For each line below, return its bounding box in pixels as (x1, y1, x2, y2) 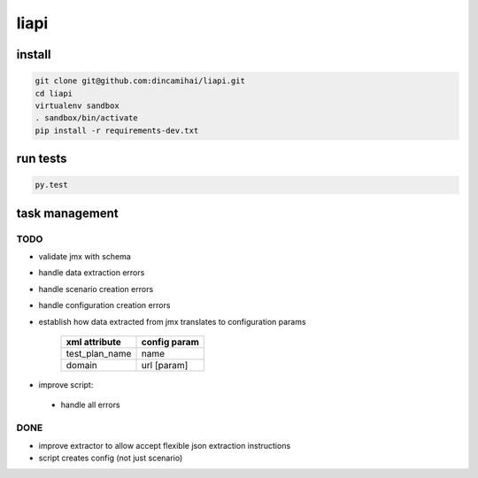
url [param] (141, 359, 189, 372)
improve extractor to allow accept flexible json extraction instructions (38, 440, 291, 451)
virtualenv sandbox (35, 100, 119, 111)
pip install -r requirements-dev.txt (35, 125, 199, 135)
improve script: (38, 380, 94, 390)
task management (16, 205, 119, 220)
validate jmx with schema (38, 251, 132, 262)
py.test (35, 180, 68, 190)
